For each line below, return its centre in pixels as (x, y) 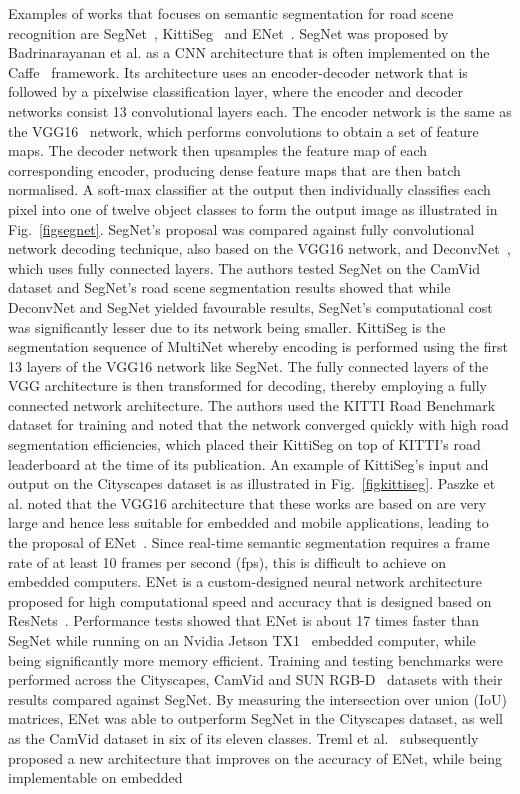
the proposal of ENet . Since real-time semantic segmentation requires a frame (249, 542)
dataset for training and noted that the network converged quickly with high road (258, 424)
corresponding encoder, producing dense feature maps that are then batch (234, 169)
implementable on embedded (95, 777)
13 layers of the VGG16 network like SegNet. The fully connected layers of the (248, 365)
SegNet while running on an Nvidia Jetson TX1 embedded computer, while (242, 640)
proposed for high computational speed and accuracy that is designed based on (250, 600)
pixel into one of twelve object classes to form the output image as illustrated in (253, 208)
